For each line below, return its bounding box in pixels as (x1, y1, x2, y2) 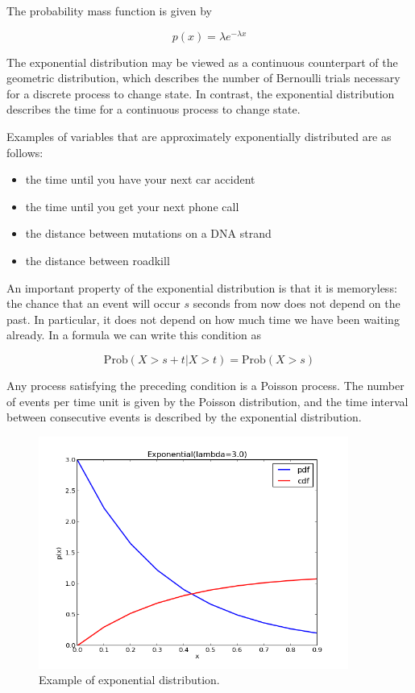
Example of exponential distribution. (39, 671, 220, 688)
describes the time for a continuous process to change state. (6, 101, 301, 118)
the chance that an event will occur (6, 295, 181, 312)
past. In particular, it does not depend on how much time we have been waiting (6, 310, 400, 327)
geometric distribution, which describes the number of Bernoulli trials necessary (6, 69, 400, 86)
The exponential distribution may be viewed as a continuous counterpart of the (6, 53, 398, 70)
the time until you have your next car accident (25, 171, 255, 188)
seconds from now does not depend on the (193, 295, 400, 312)
